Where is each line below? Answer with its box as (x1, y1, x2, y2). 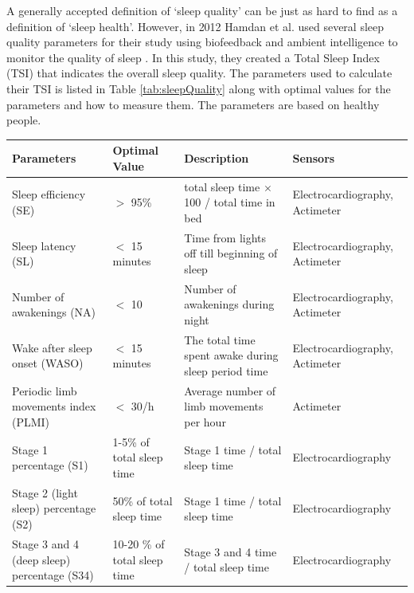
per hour (184, 414, 226, 430)
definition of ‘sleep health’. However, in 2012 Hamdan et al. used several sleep (6, 18, 385, 34)
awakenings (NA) (12, 304, 96, 320)
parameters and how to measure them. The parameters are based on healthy (6, 96, 380, 112)
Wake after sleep (12, 339, 92, 355)
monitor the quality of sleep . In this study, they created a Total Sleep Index (6, 49, 380, 65)
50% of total (112, 492, 173, 509)
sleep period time (184, 362, 268, 379)
